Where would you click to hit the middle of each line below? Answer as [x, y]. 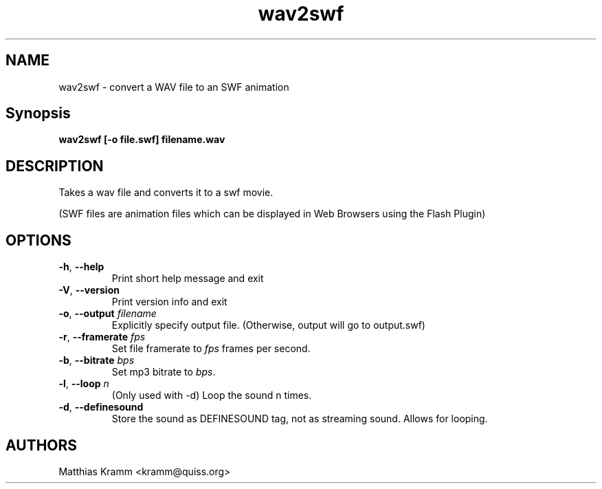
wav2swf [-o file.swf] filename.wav [142, 140]
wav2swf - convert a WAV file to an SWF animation [174, 87]
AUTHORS [42, 445]
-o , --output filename [108, 314]
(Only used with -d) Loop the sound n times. [212, 395]
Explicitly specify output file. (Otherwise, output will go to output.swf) [268, 325]
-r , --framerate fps [102, 337]
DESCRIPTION [55, 166]
